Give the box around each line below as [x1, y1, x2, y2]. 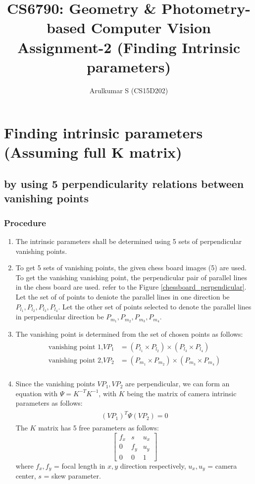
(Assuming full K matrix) [4, 142, 182, 162]
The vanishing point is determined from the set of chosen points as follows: [15, 329, 243, 339]
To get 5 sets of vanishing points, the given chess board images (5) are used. [15, 262, 247, 273]
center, [15, 471, 36, 481]
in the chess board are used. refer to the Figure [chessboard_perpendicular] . [15, 282, 247, 292]
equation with [15, 388, 58, 398]
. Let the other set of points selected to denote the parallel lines [58, 301, 252, 311]
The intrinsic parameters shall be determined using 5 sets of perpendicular [15, 236, 242, 246]
